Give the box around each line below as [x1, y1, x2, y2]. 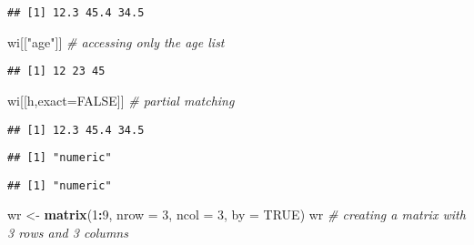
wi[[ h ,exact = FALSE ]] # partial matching [7, 90, 235, 109]
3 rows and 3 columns [7, 223, 128, 242]
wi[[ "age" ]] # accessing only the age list [7, 32, 225, 51]
